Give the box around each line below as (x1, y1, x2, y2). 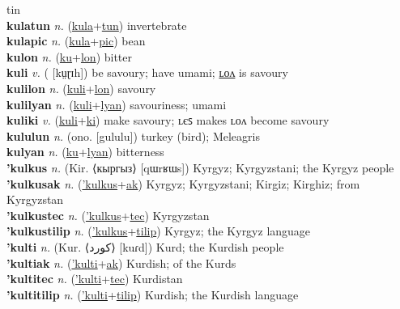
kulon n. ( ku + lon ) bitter (6, 48, 133, 65)
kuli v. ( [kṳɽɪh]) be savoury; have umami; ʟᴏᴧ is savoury (6, 64, 288, 81)
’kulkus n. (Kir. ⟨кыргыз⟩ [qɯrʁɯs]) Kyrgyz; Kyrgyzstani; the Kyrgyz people (6, 159, 394, 176)
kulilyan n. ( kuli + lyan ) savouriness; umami (6, 95, 227, 112)
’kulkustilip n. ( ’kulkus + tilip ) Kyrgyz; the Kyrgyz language (6, 222, 311, 239)
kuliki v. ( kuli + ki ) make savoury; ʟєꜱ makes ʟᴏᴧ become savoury (6, 112, 330, 129)
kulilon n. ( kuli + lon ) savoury (6, 79, 156, 96)
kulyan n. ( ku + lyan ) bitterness (6, 143, 164, 160)
